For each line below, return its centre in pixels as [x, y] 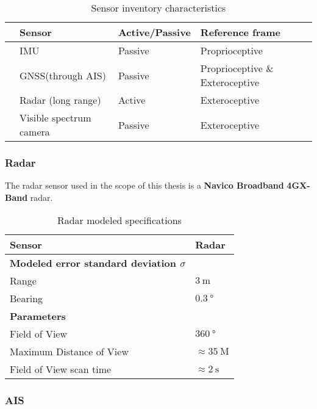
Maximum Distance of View [69, 352]
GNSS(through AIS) [63, 75]
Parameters [38, 316]
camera [35, 132]
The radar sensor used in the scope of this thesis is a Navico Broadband [144, 185]
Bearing [27, 299]
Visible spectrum [55, 118]
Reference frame [240, 32]
